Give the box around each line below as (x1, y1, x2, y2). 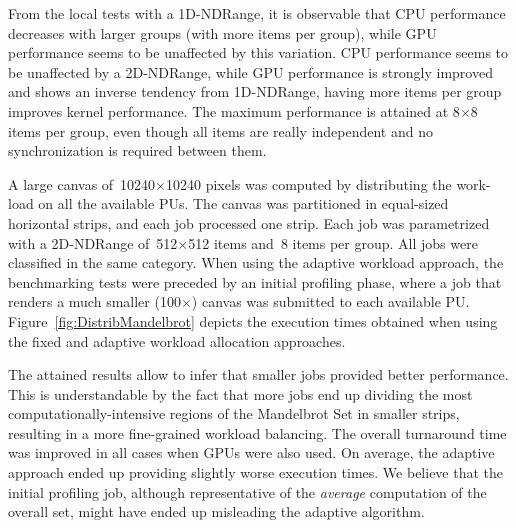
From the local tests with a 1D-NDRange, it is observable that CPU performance (8, 3, 506, 23)
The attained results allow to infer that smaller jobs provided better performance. (8, 364, 509, 385)
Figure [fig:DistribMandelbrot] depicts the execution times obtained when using (8, 310, 498, 331)
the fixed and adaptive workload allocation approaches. (8, 330, 346, 351)
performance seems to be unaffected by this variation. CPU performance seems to (8, 42, 509, 63)
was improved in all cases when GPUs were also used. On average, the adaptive (8, 442, 495, 463)
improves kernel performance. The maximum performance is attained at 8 (8, 100, 460, 121)
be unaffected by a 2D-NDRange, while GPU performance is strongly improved (8, 61, 493, 82)
